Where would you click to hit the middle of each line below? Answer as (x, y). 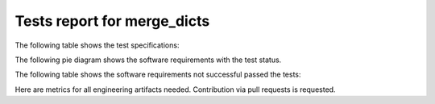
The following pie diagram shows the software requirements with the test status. (148, 60)
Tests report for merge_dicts (112, 21)
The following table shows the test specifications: (97, 45)
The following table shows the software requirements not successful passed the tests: (158, 75)
